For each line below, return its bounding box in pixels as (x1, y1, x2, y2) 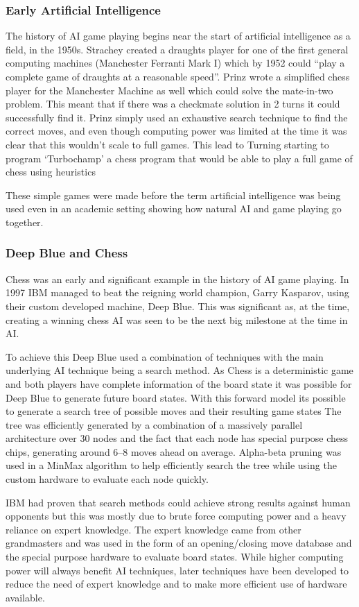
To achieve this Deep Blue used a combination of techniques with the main (6, 349, 324, 364)
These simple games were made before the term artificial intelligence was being (6, 187, 341, 202)
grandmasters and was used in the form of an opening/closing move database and (6, 536, 352, 550)
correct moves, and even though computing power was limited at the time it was (6, 123, 347, 138)
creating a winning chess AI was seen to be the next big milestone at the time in (6, 312, 348, 327)
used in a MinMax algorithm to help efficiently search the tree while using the (6, 458, 337, 472)
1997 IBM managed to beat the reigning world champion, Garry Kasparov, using (6, 285, 349, 300)
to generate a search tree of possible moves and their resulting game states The (6, 404, 342, 418)
